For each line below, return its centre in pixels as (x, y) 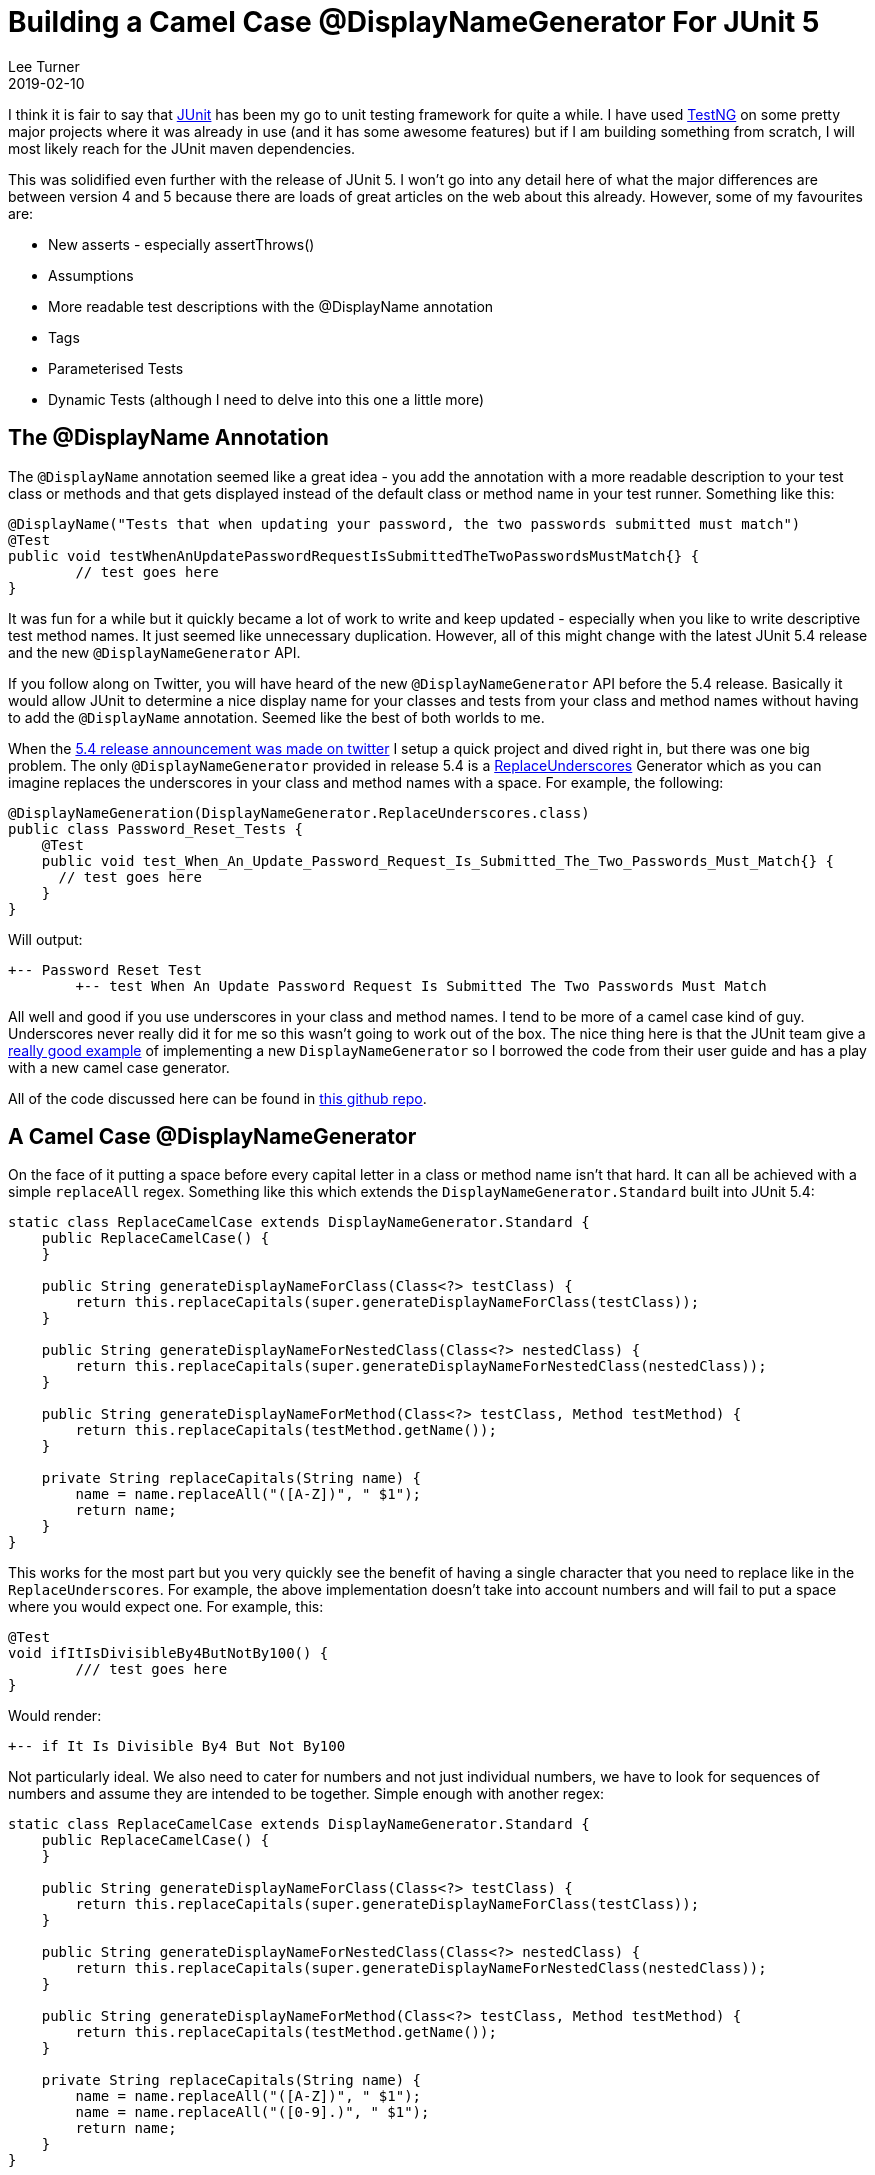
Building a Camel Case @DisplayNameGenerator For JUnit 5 (414, 22)
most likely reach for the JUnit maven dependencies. (182, 148)
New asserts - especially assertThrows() (181, 244)
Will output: (45, 939)
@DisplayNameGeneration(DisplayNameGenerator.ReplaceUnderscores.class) (299, 812)
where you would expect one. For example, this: (166, 1607)
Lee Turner (44, 66)
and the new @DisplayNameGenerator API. (154, 652)
